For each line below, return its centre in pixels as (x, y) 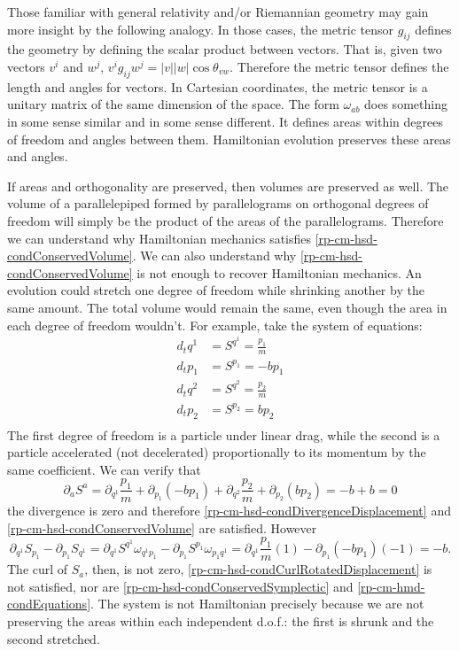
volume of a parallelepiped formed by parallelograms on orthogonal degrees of (218, 203)
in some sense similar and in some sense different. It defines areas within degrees (225, 121)
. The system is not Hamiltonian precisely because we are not (257, 604)
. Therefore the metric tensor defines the (339, 66)
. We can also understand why (214, 256)
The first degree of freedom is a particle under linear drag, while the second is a (224, 434)
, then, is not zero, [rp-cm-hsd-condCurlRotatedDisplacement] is (258, 569)
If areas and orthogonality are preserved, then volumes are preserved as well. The (228, 186)
